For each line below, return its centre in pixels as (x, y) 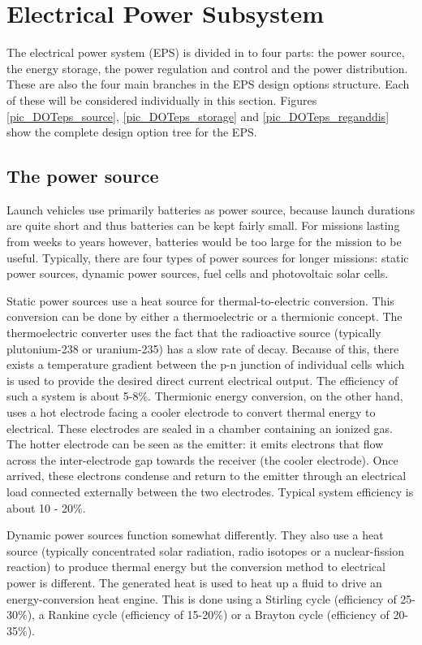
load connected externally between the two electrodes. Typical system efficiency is (210, 491)
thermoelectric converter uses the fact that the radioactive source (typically (194, 333)
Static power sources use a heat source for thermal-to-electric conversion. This (200, 300)
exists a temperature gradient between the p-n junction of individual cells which (206, 364)
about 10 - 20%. (46, 507)
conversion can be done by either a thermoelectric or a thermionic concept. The (205, 316)
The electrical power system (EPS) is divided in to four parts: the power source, (206, 52)
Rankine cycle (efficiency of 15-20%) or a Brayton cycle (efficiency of (219, 615)
